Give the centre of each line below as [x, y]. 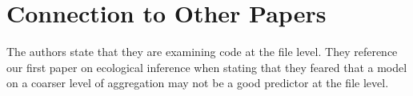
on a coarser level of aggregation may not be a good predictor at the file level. [198, 83]
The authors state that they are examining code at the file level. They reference [202, 52]
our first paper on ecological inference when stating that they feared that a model [207, 67]
